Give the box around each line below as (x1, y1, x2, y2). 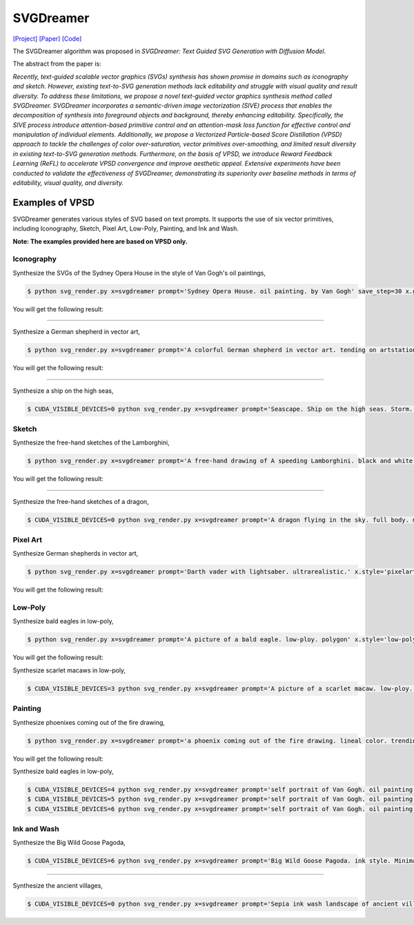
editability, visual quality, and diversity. (12, 179, 124, 187)
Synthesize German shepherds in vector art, (12, 549, 139, 558)
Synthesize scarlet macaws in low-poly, (12, 666, 126, 674)
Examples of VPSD (12, 197, 95, 208)
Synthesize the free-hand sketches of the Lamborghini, (12, 438, 170, 447)
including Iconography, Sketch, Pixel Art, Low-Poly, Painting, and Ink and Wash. (12, 224, 239, 233)
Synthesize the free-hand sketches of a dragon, (12, 497, 149, 505)
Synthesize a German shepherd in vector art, (12, 328, 141, 336)
